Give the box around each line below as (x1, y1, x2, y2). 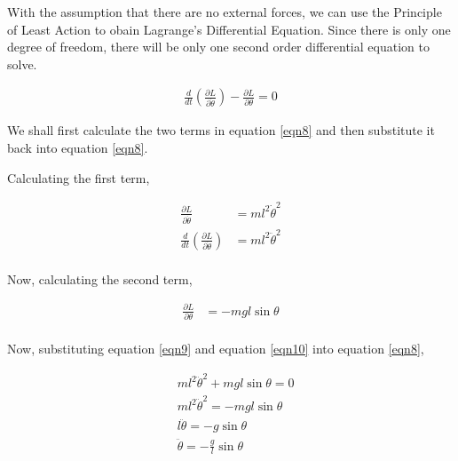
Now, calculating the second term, (7, 269, 193, 288)
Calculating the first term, (7, 168, 150, 187)
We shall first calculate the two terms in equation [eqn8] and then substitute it (7, 121, 435, 139)
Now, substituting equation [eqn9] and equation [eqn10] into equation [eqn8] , (7, 339, 424, 358)
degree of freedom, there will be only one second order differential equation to (7, 37, 430, 56)
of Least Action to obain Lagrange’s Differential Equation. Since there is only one (7, 20, 451, 38)
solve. (7, 54, 37, 73)
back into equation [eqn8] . (7, 139, 148, 156)
